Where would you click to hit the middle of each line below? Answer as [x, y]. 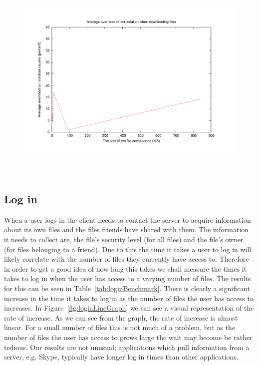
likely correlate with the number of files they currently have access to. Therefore [127, 259]
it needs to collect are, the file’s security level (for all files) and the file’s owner [124, 239]
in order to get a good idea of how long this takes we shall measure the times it [126, 268]
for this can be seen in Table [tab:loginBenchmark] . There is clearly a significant [127, 288]
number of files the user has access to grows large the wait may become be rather [128, 337]
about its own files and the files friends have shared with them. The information [127, 229]
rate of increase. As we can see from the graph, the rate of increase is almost [121, 317]
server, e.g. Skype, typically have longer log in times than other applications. [121, 357]
